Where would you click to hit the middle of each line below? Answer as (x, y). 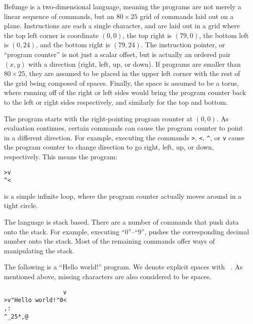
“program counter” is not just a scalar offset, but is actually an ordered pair (117, 54)
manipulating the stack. (39, 250)
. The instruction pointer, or (183, 45)
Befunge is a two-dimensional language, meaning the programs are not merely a (123, 6)
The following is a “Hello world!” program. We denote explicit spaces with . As (123, 267)
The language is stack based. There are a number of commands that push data (121, 222)
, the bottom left (224, 35)
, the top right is (147, 35)
